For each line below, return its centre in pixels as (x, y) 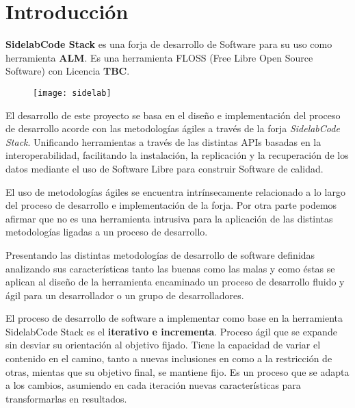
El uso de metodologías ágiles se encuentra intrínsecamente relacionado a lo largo (175, 191)
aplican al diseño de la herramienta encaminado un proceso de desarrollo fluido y (175, 282)
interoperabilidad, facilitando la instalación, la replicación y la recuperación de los (177, 155)
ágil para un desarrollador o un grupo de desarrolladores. (125, 295)
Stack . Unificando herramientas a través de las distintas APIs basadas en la (163, 141)
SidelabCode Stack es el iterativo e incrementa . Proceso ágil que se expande (171, 331)
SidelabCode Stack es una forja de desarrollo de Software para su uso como (169, 44)
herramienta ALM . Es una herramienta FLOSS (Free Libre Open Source (159, 57)
